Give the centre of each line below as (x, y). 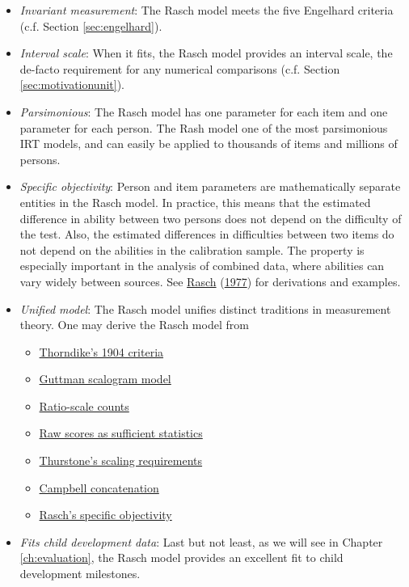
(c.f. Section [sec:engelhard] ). (91, 25)
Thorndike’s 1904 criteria (101, 351)
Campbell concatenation (99, 487)
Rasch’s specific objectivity (105, 515)
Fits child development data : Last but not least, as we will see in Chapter (201, 541)
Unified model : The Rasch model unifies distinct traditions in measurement (205, 308)
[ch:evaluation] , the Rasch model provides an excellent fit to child (181, 557)
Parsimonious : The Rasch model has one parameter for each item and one (204, 111)
